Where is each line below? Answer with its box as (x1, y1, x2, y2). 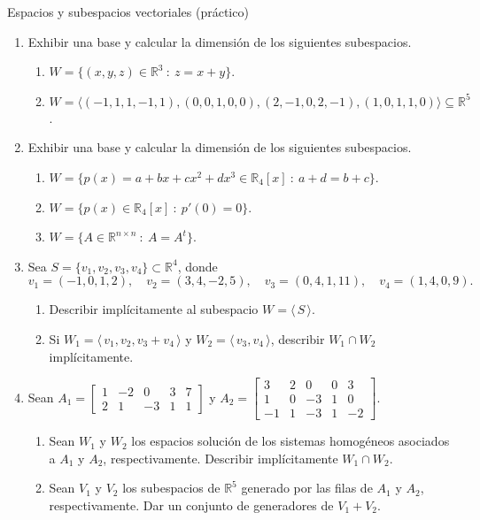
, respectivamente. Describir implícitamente (103, 448, 338, 467)
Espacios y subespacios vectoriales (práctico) (7, 3, 249, 20)
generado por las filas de (241, 478, 373, 497)
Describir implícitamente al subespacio (49, 300, 259, 318)
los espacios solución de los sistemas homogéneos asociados (131, 432, 450, 450)
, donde (177, 256, 218, 275)
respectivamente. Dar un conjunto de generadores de (49, 496, 334, 514)
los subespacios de (122, 478, 221, 497)
